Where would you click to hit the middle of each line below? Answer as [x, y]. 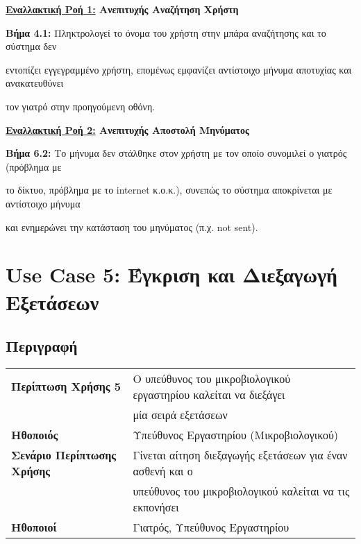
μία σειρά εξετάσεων [180, 414]
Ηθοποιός [35, 434]
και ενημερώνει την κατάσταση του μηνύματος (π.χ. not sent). [132, 227]
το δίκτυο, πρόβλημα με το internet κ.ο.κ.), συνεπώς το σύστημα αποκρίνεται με [169, 190]
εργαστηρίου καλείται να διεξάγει [209, 394]
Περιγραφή [42, 346]
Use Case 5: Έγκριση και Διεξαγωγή [171, 274]
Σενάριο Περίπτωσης [64, 454]
